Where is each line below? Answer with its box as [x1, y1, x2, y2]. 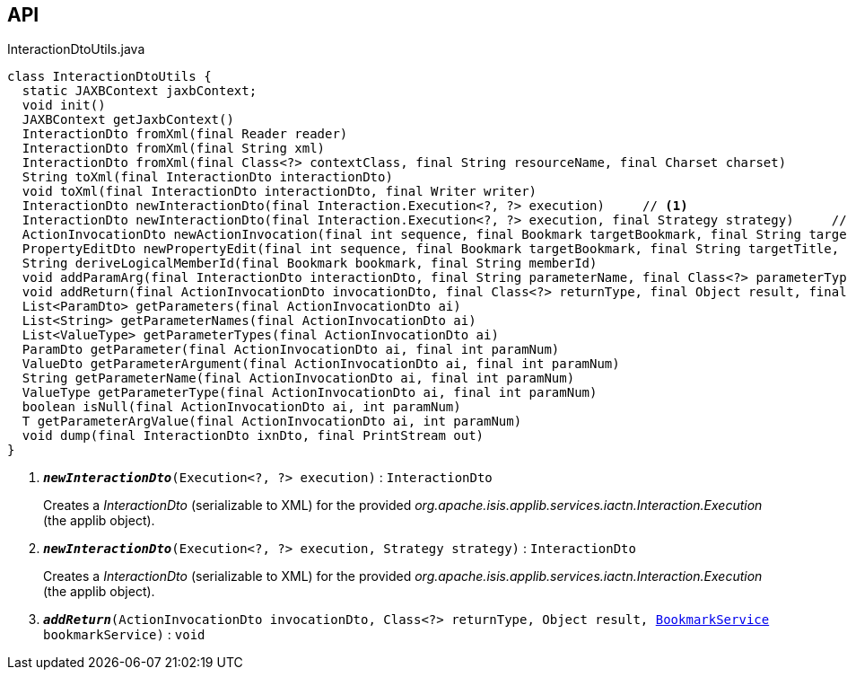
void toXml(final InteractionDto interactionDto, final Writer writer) [22, 184, 537, 199]
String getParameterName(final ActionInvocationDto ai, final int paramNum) [22, 371, 575, 386]
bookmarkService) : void [43, 627, 205, 643]
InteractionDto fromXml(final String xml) [22, 141, 326, 156]
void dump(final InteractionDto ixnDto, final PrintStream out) [22, 428, 485, 444]
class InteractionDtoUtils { [7, 69, 212, 84]
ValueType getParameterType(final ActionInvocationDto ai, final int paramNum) [22, 385, 598, 400]
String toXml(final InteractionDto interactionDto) [22, 170, 393, 185]
